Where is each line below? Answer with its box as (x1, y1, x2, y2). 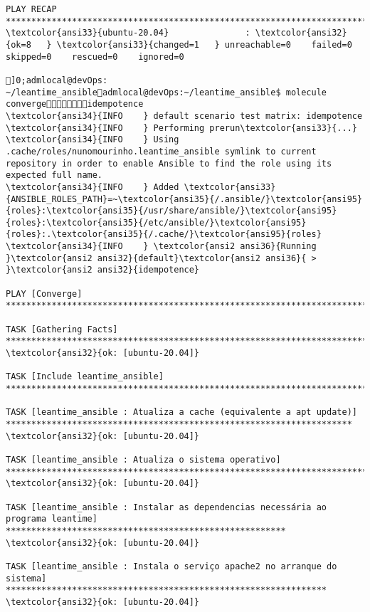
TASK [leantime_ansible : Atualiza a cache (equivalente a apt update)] (6, 407, 357, 418)
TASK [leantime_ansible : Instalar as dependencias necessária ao (6, 502, 327, 512)
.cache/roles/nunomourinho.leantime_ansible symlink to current (6, 146, 317, 157)
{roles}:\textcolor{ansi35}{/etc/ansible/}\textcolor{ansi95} (6, 217, 307, 228)
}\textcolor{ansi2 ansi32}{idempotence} (6, 265, 200, 275)
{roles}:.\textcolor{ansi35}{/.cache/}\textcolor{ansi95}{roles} (6, 229, 322, 240)
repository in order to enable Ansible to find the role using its (6, 158, 332, 169)
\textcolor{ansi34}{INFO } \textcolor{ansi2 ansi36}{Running (6, 241, 317, 252)
